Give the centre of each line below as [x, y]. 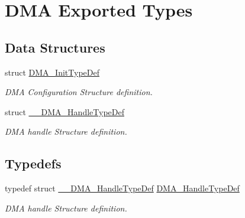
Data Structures [55, 47]
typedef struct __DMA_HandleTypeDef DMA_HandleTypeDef [122, 188]
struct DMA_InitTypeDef [52, 72]
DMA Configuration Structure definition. [79, 92]
